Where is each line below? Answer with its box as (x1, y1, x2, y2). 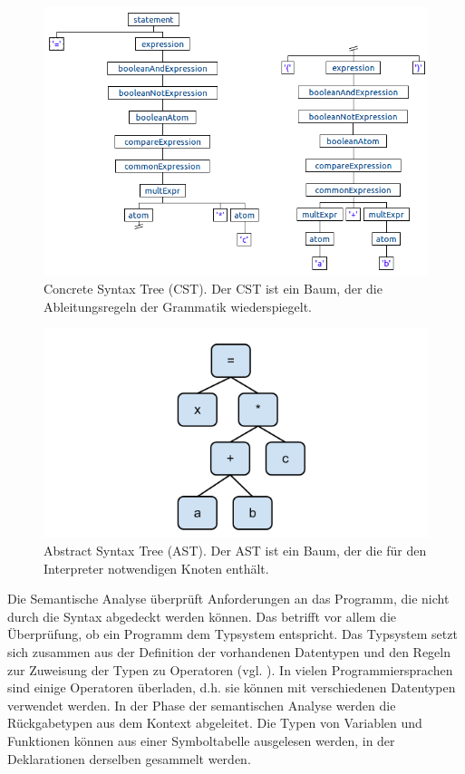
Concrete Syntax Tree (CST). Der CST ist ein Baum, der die (44, 279, 383, 298)
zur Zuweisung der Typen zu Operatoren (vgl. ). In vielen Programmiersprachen (7, 660, 453, 679)
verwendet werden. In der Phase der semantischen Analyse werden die (7, 695, 396, 714)
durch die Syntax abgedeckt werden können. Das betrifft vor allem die (7, 606, 396, 625)
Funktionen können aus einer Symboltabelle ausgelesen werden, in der (7, 731, 395, 750)
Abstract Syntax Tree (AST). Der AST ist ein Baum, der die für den (44, 541, 427, 560)
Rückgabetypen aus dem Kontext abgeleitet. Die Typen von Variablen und (7, 713, 422, 732)
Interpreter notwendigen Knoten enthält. (44, 558, 269, 577)
